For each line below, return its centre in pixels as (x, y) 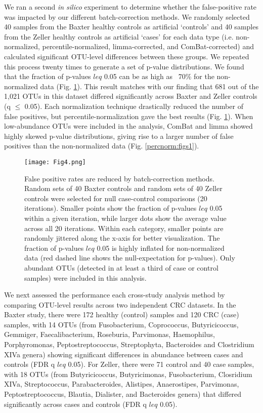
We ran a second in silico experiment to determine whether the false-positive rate (130, 7)
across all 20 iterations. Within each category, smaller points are (124, 228)
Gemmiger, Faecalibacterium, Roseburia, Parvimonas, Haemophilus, (109, 334)
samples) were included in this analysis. (85, 277)
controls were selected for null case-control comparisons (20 (116, 198)
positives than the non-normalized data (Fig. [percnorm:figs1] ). (102, 146)
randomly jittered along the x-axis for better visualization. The (122, 238)
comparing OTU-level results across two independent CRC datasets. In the (120, 304)
